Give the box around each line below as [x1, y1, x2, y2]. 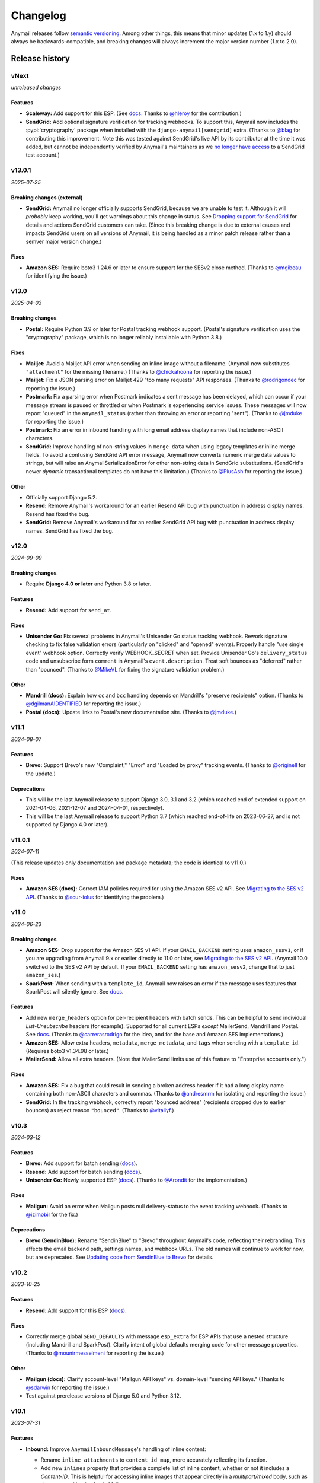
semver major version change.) [25, 238, 102, 245]
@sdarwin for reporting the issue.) [25, 1384, 110, 1391]
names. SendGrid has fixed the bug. [25, 527, 114, 534]
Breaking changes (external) [11, 193, 83, 201]
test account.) [25, 151, 60, 158]
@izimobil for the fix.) [25, 1211, 78, 1218]
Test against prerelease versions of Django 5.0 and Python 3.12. [25, 1392, 181, 1399]
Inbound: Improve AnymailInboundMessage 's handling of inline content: [25, 1445, 206, 1453]
